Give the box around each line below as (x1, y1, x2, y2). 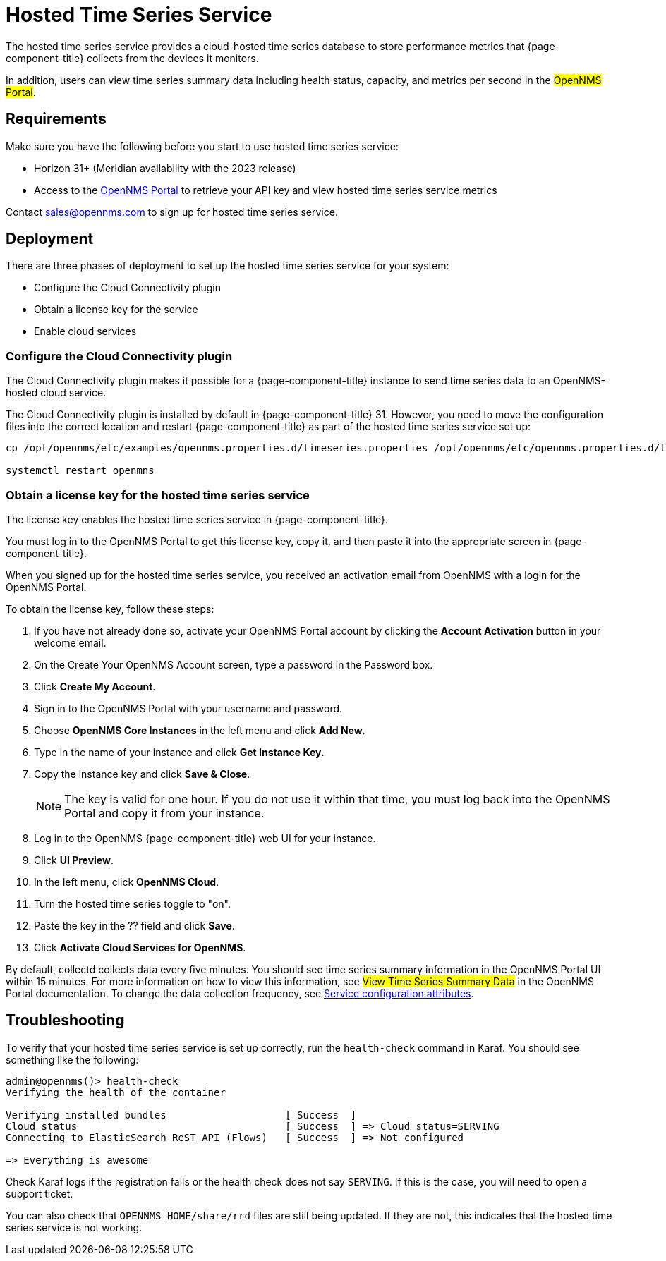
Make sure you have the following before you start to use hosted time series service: (6, 140, 399, 152)
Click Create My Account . (34, 680, 156, 693)
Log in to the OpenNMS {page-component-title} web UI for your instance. (34, 831, 376, 844)
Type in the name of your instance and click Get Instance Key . (34, 745, 325, 758)
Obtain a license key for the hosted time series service (6, 487, 310, 502)
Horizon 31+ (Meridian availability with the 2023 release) (34, 162, 296, 174)
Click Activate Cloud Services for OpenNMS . (34, 941, 246, 954)
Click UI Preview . (34, 853, 114, 866)
